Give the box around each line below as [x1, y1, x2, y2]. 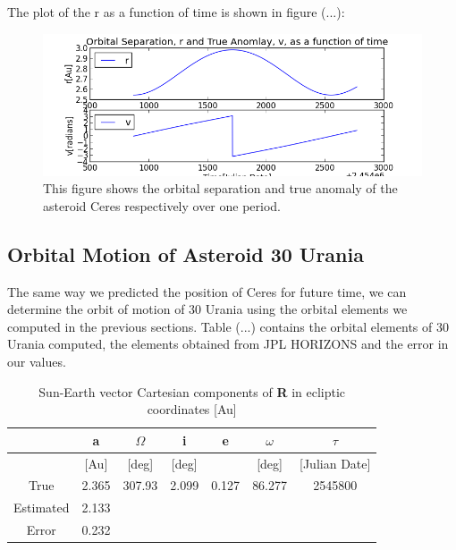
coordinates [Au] [147, 400, 237, 419]
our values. [7, 351, 66, 370]
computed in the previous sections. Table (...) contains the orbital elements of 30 [7, 317, 449, 335]
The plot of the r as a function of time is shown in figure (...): [7, 3, 345, 21]
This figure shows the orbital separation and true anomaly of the [43, 179, 398, 198]
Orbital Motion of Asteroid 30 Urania [7, 240, 364, 267]
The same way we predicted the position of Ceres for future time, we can [7, 282, 407, 300]
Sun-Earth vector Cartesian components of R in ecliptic [38, 382, 346, 401]
